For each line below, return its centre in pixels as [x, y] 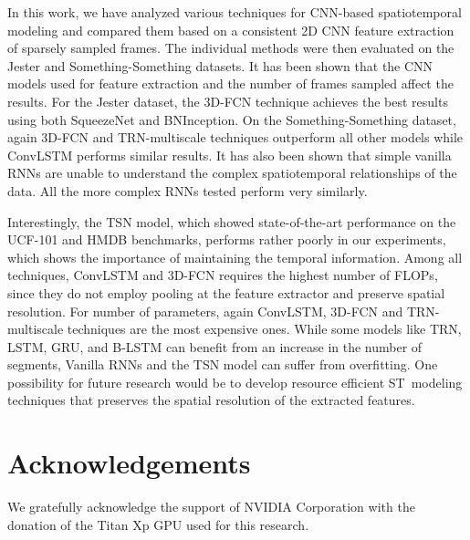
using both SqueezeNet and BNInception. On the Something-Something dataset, [232, 119]
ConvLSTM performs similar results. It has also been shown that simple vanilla [230, 155]
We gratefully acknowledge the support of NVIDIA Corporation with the [211, 507]
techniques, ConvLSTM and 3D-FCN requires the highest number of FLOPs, [223, 275]
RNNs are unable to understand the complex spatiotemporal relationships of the [232, 173]
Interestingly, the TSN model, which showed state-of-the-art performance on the [232, 221]
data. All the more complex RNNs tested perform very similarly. [188, 190]
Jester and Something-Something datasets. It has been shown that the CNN [220, 65]
